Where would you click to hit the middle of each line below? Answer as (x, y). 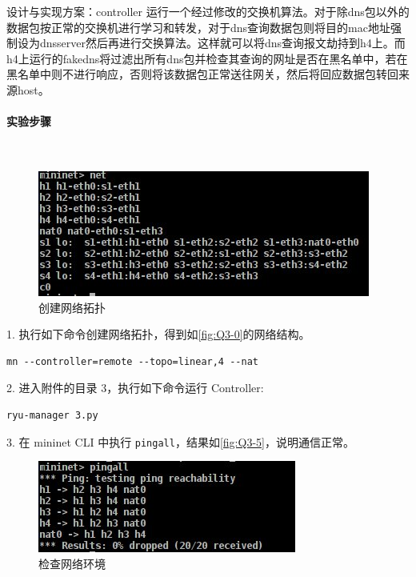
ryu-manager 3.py (52, 415)
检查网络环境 (72, 563)
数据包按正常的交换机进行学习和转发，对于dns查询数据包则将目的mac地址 (198, 27)
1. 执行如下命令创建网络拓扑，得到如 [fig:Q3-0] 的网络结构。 (158, 334)
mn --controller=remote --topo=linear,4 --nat (132, 361)
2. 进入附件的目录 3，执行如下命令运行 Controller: (135, 388)
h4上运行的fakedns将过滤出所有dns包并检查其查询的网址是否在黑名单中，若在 (207, 58)
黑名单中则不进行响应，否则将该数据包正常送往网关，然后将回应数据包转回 (202, 74)
